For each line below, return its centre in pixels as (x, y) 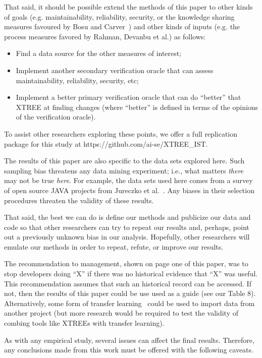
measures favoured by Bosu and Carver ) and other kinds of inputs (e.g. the (122, 26)
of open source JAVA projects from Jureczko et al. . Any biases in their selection (129, 190)
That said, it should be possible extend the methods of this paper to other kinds (128, 7)
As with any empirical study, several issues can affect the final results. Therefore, (129, 340)
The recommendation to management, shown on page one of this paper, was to (126, 263)
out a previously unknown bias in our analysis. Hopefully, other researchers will (127, 237)
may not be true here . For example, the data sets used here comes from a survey (128, 180)
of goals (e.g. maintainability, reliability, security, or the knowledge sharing (119, 16)
